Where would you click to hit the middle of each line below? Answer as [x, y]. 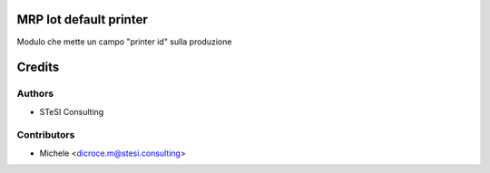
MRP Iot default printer [83, 19]
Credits [38, 67]
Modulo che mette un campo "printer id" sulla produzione [124, 42]
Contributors [46, 135]
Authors [35, 93]
